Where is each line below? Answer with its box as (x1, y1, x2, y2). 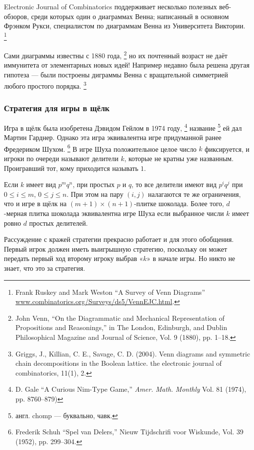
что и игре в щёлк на (4, 198, 67, 209)
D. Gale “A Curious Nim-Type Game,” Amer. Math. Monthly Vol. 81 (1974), (15, 384, 247, 394)
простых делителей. (29, 217, 88, 228)
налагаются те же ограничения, (148, 189, 241, 199)
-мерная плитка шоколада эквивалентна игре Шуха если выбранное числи (4, 208, 224, 218)
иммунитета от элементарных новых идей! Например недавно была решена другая (4, 60, 250, 70)
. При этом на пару (66, 189, 124, 199)
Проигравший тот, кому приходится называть (4, 163, 139, 173)
